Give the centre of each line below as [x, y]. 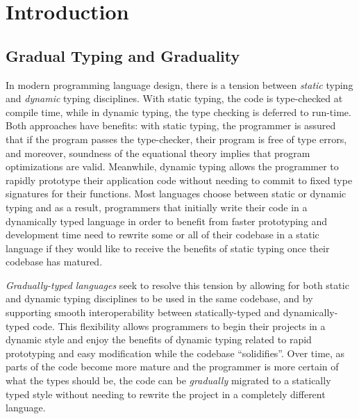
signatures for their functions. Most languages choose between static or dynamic [176, 194]
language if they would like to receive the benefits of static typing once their [168, 248]
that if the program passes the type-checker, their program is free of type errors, [176, 139]
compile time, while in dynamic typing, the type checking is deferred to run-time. [178, 112]
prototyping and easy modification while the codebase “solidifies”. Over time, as [175, 353]
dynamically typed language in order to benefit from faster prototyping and [167, 221]
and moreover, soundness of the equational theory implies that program [158, 153]
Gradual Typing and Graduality [123, 55]
